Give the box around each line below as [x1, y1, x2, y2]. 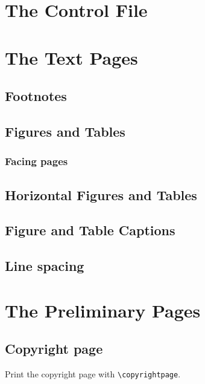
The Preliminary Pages [5, 298, 201, 322]
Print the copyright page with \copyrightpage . [5, 368, 181, 380]
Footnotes [5, 86, 67, 105]
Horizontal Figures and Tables [5, 185, 197, 204]
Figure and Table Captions [5, 221, 175, 239]
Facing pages [5, 154, 68, 169]
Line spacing [5, 256, 84, 275]
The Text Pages [5, 45, 138, 70]
